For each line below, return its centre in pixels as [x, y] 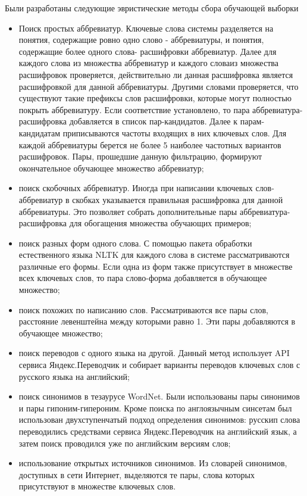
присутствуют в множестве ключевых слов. [97, 486]
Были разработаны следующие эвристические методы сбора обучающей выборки [152, 8]
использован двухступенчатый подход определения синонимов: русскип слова [159, 419]
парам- [252, 121]
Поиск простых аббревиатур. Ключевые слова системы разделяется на [146, 28]
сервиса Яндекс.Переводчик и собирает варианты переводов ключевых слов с [159, 365]
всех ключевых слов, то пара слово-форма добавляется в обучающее [143, 278]
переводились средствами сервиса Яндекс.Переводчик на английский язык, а [158, 431]
